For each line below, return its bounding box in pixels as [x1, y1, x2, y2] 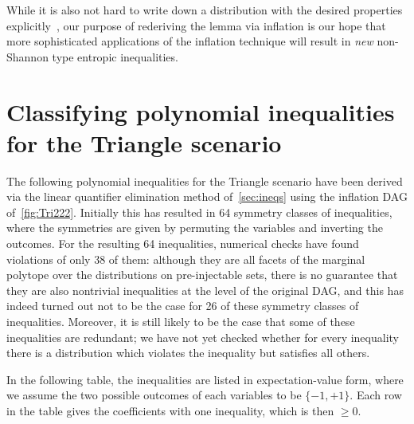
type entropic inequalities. [52, 48, 178, 65]
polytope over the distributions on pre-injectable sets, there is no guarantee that [6, 266, 398, 283]
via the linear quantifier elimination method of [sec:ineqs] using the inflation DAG [6, 188, 408, 205]
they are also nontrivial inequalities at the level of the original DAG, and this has [6, 281, 404, 298]
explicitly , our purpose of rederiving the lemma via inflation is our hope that [6, 17, 386, 33]
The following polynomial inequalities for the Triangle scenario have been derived [6, 172, 403, 189]
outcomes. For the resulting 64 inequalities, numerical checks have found [6, 235, 359, 252]
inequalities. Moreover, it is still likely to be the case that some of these [6, 313, 355, 330]
